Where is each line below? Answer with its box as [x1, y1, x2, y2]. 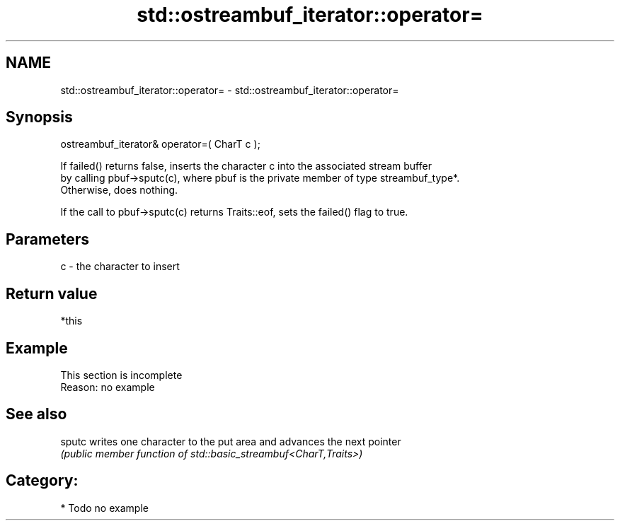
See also [6, 405, 67, 423]
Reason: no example [60, 380, 155, 393]
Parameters [6, 230, 89, 248]
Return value [6, 284, 98, 303]
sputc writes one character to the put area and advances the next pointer [60, 435, 401, 448]
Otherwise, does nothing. [60, 184, 178, 197]
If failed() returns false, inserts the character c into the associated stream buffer [60, 160, 432, 173]
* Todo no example [60, 501, 149, 514]
